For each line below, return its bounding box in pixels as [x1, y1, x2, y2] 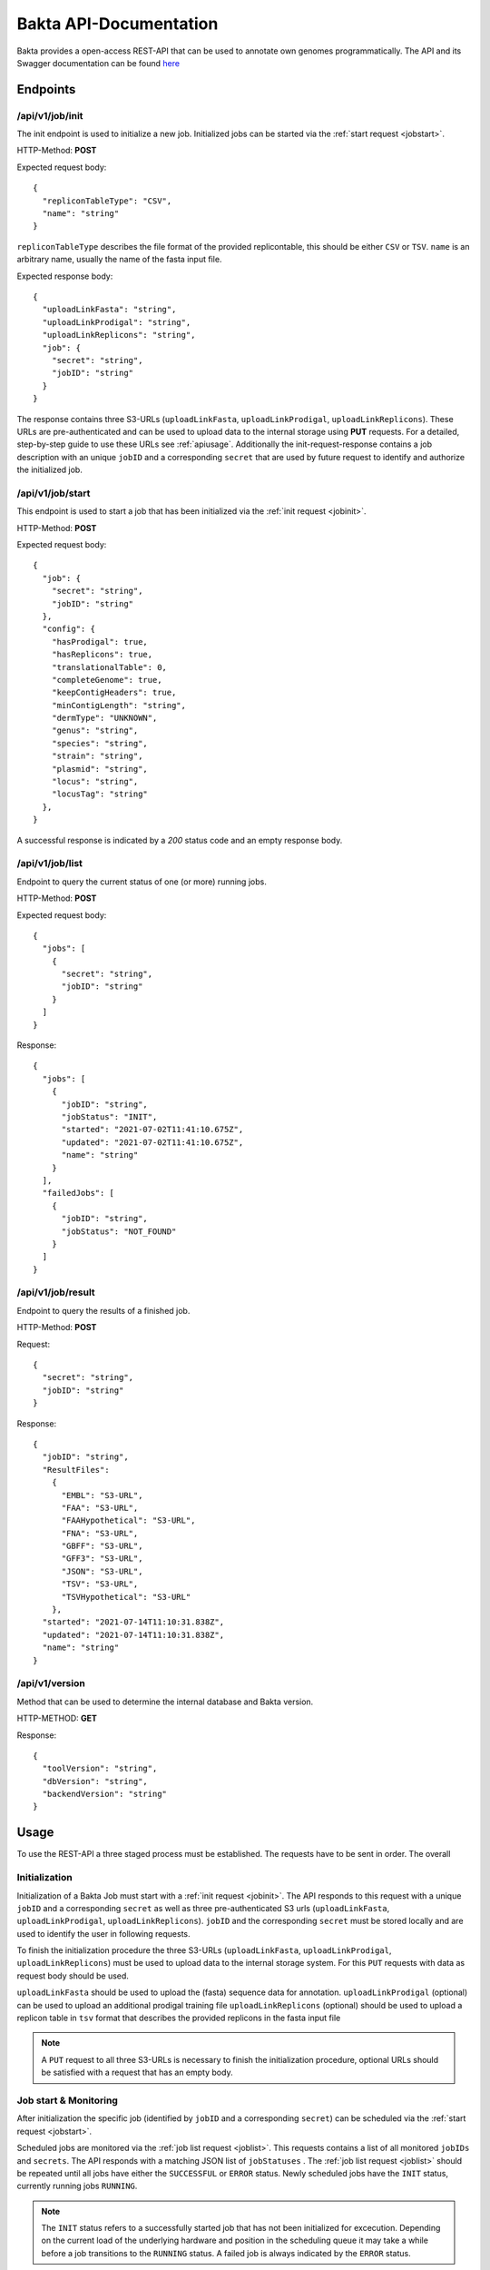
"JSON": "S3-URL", [61, 1566, 143, 1576]
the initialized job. [16, 464, 83, 476]
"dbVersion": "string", [42, 1776, 149, 1786]
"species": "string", [51, 738, 149, 748]
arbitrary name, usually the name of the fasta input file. [16, 254, 222, 265]
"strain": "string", [51, 751, 143, 762]
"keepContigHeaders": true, [51, 687, 177, 698]
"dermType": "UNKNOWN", [51, 713, 158, 724]
